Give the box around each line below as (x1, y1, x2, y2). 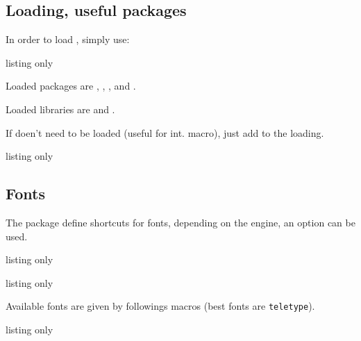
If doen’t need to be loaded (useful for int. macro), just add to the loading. (6, 125, 324, 140)
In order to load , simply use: (6, 32, 130, 47)
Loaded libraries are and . (6, 101, 115, 116)
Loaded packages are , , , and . (6, 78, 136, 93)
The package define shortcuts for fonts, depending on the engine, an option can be (6, 215, 355, 229)
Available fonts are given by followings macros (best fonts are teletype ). (6, 299, 315, 313)
